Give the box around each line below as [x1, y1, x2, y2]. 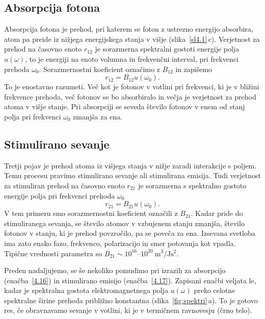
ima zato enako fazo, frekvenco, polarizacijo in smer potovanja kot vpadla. [4, 237, 236, 248]
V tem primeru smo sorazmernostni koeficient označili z [4, 208, 178, 218]
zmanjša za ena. [73, 111, 122, 121]
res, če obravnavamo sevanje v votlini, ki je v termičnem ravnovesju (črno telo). [4, 305, 252, 315]
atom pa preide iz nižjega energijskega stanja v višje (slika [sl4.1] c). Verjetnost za [4, 33, 260, 44]
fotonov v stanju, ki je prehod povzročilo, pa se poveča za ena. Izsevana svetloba [4, 228, 255, 238]
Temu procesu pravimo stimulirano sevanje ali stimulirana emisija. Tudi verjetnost [4, 170, 261, 181]
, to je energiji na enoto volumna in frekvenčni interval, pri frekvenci [25, 53, 238, 64]
